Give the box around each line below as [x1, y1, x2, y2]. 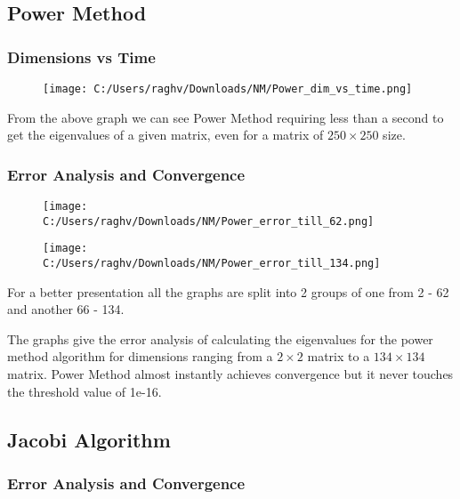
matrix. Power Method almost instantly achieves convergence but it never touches [7, 365, 454, 383]
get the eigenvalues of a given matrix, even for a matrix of [7, 125, 324, 144]
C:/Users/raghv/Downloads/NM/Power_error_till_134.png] [43, 257, 381, 270]
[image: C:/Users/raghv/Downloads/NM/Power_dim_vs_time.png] [43, 83, 413, 95]
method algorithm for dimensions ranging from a [7, 347, 273, 366]
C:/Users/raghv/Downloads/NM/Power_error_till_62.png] [43, 214, 375, 228]
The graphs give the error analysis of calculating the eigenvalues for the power [7, 329, 433, 348]
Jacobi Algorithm [7, 425, 171, 453]
